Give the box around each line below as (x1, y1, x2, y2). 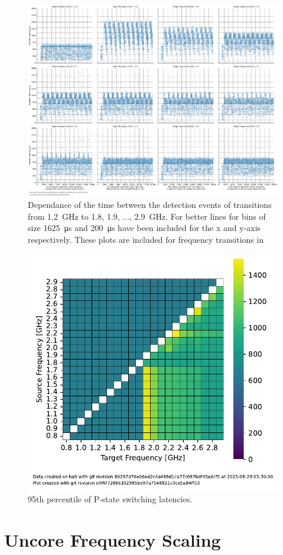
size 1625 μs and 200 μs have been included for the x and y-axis (28, 222, 261, 234)
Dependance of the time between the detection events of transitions (28, 198, 272, 211)
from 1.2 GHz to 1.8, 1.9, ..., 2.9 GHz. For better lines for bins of (28, 210, 266, 222)
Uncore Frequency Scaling (4, 528, 221, 552)
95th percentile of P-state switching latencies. (28, 493, 193, 505)
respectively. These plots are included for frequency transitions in (28, 233, 264, 246)
